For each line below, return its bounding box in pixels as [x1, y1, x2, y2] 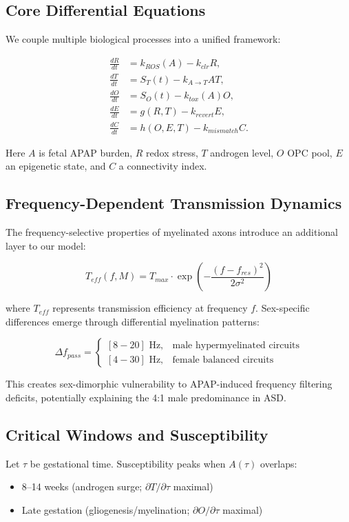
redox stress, [146, 145, 198, 159]
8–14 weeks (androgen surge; [21, 479, 142, 494]
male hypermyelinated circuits [172, 340, 299, 350]
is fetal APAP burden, [39, 145, 133, 159]
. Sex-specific [255, 301, 310, 315]
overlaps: [260, 456, 297, 470]
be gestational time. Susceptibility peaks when [30, 456, 226, 470]
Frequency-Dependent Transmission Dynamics [6, 192, 342, 214]
